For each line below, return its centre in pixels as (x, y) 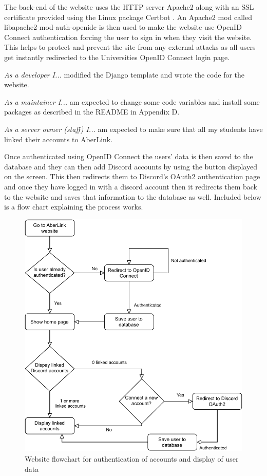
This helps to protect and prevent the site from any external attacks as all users (130, 47)
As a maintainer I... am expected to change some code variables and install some (132, 101)
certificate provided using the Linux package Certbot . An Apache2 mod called (128, 17)
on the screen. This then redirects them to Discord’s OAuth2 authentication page (132, 176)
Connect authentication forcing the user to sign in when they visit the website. (128, 37)
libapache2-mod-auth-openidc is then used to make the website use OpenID (123, 27)
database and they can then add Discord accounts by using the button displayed (131, 166)
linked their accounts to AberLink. (59, 139)
